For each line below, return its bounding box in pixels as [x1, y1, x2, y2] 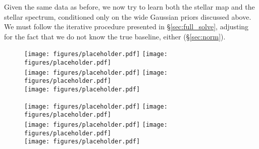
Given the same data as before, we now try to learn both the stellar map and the [4, 2, 255, 12]
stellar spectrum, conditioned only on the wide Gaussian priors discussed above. [4, 11, 251, 22]
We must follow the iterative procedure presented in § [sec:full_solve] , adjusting [4, 21, 249, 32]
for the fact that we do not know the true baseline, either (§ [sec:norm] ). [4, 31, 226, 41]
